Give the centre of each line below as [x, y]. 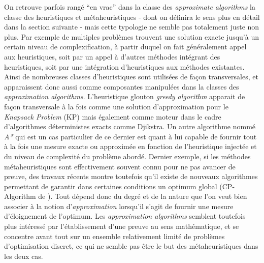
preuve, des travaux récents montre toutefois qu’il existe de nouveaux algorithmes [131, 176]
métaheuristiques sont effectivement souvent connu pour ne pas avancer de [120, 166]
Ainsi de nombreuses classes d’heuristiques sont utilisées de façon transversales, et [131, 77]
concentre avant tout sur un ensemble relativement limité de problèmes [114, 236]
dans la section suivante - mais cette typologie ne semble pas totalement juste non [132, 27]
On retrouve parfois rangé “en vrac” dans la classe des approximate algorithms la [130, 7]
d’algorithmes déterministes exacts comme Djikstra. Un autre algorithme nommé [130, 126]
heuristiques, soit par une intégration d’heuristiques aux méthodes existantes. [124, 66]
